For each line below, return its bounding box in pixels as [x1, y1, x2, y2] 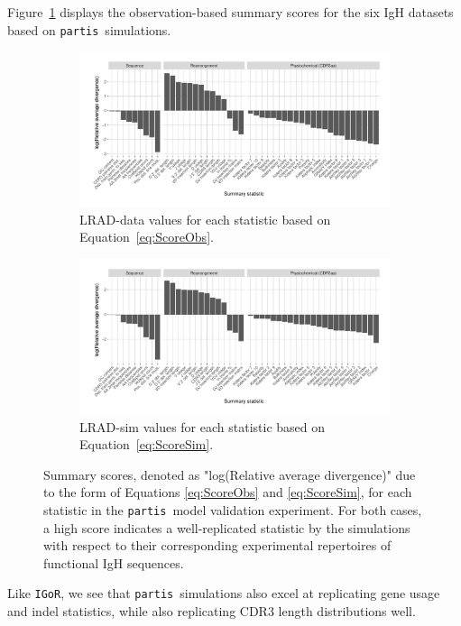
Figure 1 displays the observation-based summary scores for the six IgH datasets [7, 3, 454, 21]
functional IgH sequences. [43, 553, 184, 572]
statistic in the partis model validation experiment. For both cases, [43, 501, 422, 519]
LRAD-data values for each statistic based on [79, 209, 331, 228]
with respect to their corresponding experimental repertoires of [43, 536, 392, 555]
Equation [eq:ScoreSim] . [79, 435, 214, 454]
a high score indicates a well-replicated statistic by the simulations [43, 518, 410, 537]
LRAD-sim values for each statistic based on [79, 417, 326, 436]
